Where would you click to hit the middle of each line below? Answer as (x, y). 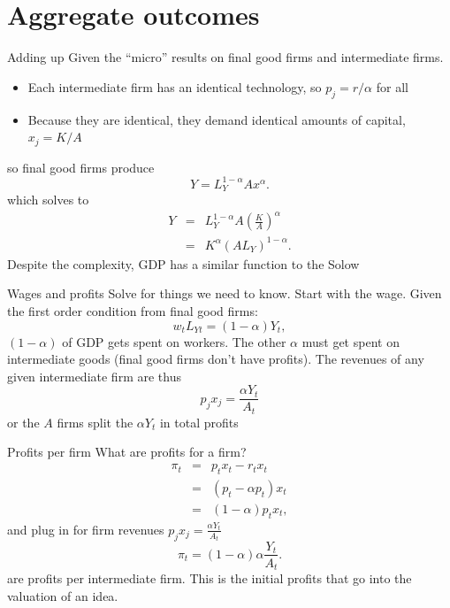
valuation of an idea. (63, 595)
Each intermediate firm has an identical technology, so (175, 86)
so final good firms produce (81, 167)
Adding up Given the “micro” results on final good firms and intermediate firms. (225, 57)
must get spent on (351, 341)
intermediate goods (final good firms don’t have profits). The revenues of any (216, 359)
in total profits (199, 422)
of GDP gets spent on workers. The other (174, 341)
